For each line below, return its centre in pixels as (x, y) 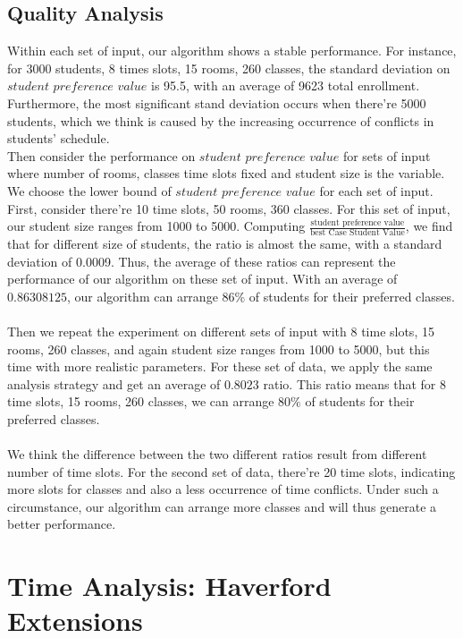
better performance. (62, 524)
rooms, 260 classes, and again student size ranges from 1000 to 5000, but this (219, 349)
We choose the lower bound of (89, 190)
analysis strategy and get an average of (114, 383)
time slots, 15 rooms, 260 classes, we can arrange (141, 401)
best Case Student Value (357, 232)
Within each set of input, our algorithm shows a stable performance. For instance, (232, 51)
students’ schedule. (59, 138)
